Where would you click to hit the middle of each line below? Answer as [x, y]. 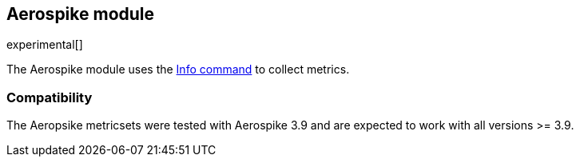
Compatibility [50, 97]
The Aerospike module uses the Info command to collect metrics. [178, 70]
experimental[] [45, 45]
